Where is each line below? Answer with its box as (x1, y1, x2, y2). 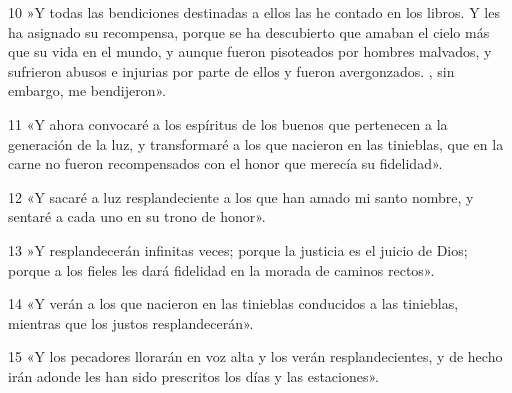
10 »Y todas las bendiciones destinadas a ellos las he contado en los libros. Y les (8, 2, 500, 22)
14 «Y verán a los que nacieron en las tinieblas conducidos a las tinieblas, (8, 293, 459, 314)
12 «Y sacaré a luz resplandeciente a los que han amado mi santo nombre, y (8, 186, 474, 207)
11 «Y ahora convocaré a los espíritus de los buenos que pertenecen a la (8, 113, 448, 134)
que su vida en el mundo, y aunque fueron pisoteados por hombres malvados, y (8, 41, 492, 62)
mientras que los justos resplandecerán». (8, 312, 254, 333)
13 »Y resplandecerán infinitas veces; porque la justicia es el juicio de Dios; (8, 239, 468, 260)
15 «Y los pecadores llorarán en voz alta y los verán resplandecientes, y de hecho (8, 346, 503, 367)
